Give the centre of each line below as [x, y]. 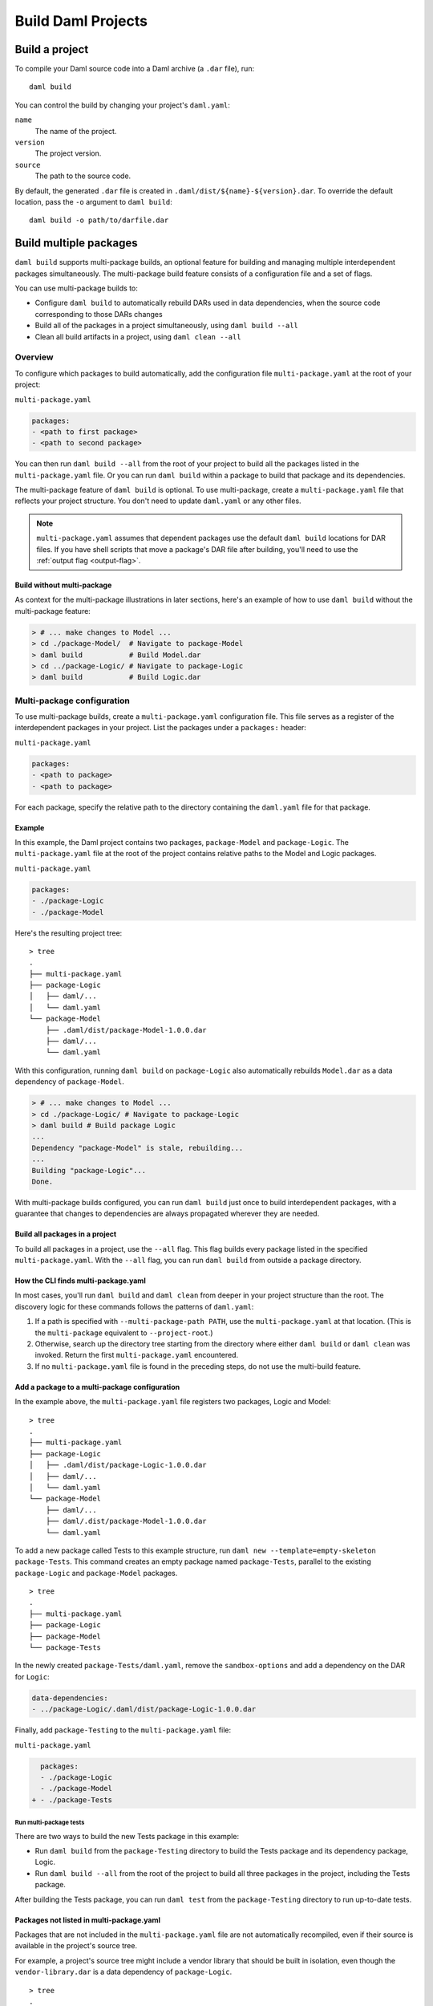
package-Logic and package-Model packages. [96, 1573]
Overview [34, 357]
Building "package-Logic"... [89, 1170]
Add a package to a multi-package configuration [97, 1387]
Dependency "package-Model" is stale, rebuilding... [138, 1148]
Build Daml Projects [81, 21]
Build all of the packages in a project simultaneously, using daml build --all [166, 326]
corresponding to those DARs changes [99, 314]
